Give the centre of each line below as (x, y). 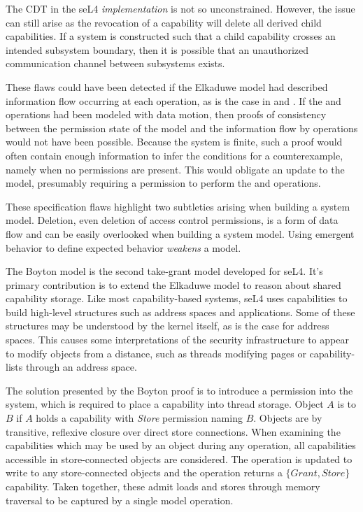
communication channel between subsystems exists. (115, 63)
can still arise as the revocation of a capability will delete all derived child (164, 22)
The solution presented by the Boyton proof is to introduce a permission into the (179, 390)
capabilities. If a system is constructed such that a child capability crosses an (171, 36)
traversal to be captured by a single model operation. (120, 500)
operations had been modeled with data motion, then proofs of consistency (166, 114)
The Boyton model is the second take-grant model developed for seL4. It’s (164, 271)
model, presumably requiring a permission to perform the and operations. (163, 183)
